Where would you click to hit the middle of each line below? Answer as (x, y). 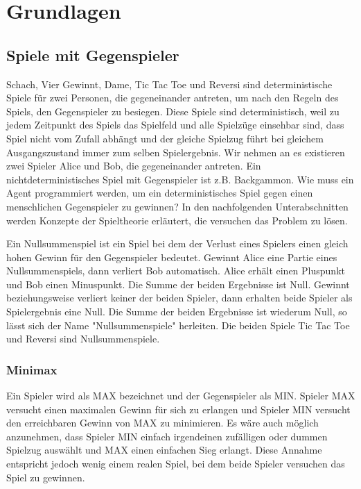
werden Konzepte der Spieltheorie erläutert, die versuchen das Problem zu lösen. (177, 220)
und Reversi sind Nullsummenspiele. (83, 339)
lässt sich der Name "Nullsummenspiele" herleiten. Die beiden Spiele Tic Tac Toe (178, 325)
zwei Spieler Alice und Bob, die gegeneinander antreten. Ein (134, 166)
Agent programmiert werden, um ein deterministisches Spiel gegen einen (160, 193)
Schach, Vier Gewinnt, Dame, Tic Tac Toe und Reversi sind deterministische (169, 84)
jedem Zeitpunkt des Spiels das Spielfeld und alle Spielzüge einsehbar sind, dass (175, 125)
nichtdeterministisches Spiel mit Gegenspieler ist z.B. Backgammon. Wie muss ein (180, 179)
